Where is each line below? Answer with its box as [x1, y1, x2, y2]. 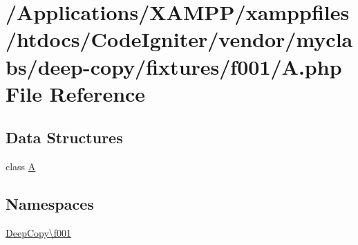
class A [6, 159, 36, 174]
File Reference [6, 79, 146, 107]
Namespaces [6, 193, 94, 215]
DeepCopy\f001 [6, 225, 72, 239]
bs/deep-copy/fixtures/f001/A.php [6, 52, 342, 80]
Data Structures [6, 127, 123, 148]
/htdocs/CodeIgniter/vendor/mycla [6, 25, 353, 53]
